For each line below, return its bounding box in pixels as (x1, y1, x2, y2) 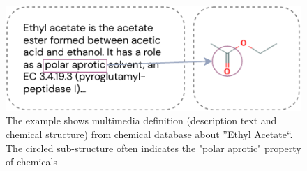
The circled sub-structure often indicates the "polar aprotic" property (6, 140, 301, 155)
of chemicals (6, 154, 57, 169)
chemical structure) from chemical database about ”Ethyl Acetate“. (6, 127, 293, 142)
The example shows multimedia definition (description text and (6, 113, 277, 128)
